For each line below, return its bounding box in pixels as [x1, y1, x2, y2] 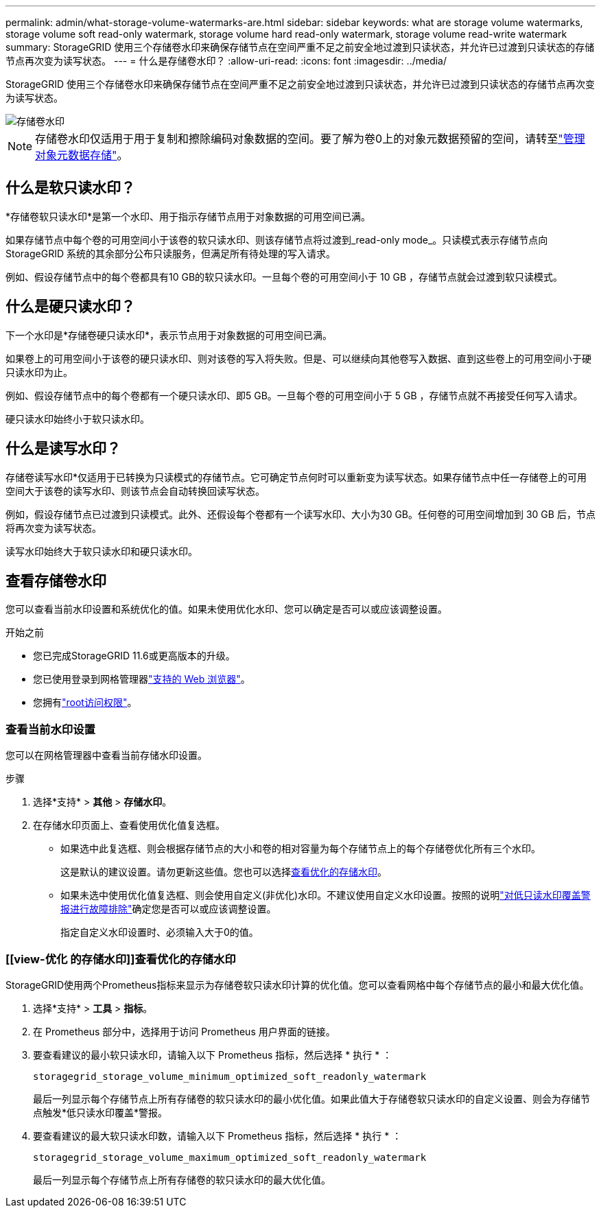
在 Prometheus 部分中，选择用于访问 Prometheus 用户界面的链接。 [33, 1025, 335, 1037]
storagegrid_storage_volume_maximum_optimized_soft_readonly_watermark [33, 1151, 427, 1163]
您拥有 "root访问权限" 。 [33, 696, 137, 709]
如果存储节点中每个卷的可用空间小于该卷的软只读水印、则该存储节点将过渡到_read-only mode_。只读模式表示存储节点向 [5, 233, 548, 246]
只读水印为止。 [5, 366, 73, 378]
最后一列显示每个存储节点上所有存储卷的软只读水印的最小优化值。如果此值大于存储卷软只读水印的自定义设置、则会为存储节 [33, 1092, 590, 1105]
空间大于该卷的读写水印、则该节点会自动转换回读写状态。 [5, 484, 265, 497]
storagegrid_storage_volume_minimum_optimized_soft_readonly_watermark [33, 1070, 427, 1082]
